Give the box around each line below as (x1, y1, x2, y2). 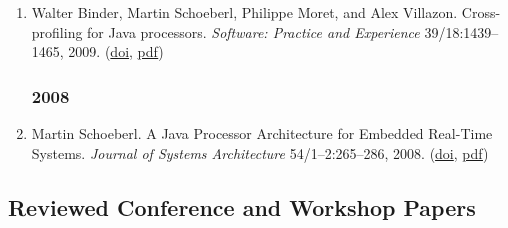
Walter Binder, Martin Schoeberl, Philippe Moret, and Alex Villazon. (31, 2, 458, 22)
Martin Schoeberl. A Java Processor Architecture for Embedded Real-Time (31, 123, 493, 143)
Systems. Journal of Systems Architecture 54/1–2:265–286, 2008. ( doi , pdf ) (31, 142, 489, 163)
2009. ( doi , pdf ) (68, 41, 164, 62)
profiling (31, 21, 83, 42)
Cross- (461, 2, 501, 22)
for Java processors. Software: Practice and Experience (87, 21, 420, 42)
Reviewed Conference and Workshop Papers (8, 191, 476, 222)
